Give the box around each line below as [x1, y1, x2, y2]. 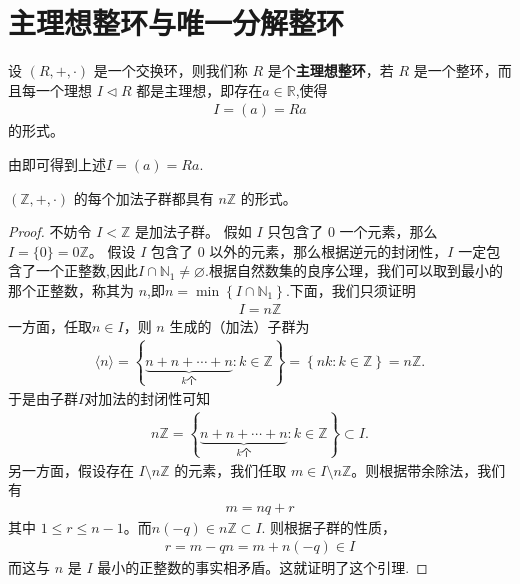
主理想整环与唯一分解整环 [8, 2, 345, 43]
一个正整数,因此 [35, 260, 138, 281]
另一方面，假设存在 [8, 459, 134, 480]
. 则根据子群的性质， [261, 516, 397, 537]
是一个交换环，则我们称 [93, 60, 248, 81]
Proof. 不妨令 [8, 221, 92, 242]
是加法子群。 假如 [135, 221, 252, 242]
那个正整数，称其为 [8, 279, 134, 300]
